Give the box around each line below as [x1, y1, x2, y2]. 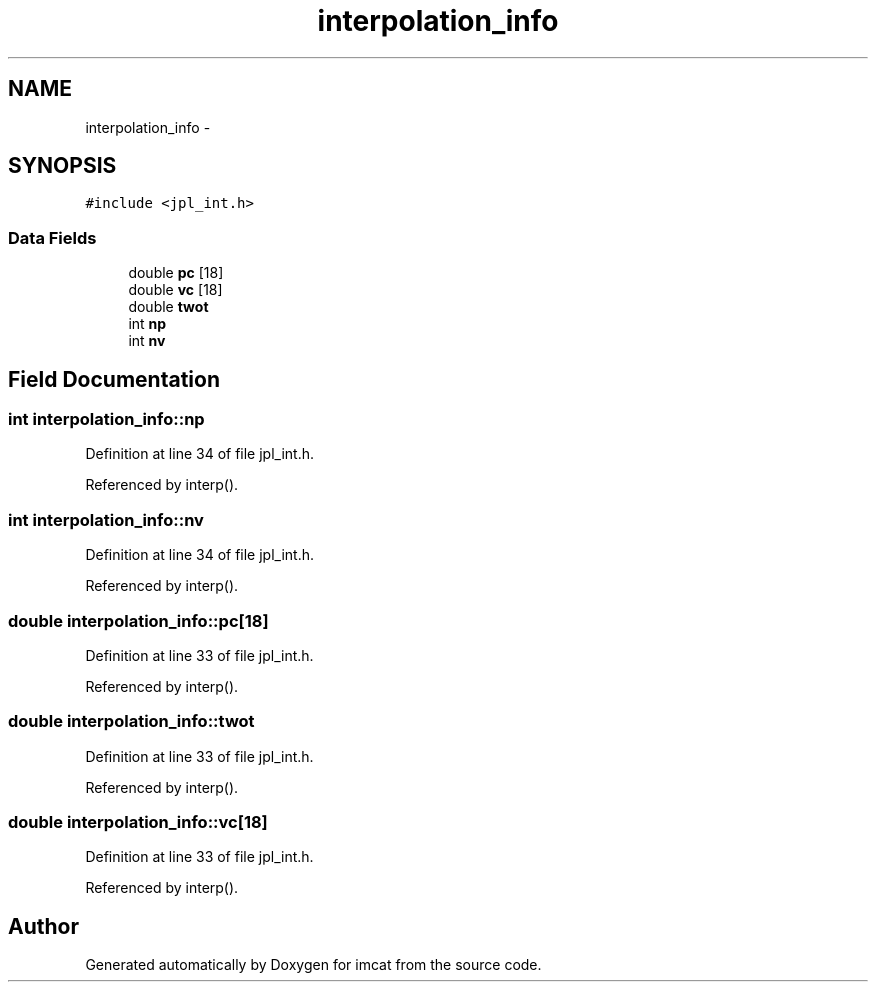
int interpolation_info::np [8, 409, 205, 430]
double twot [128, 298, 209, 316]
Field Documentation [8, 366, 220, 392]
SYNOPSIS [8, 153, 117, 179]
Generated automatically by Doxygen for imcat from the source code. [85, 956, 542, 974]
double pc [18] [128, 264, 224, 282]
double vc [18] [128, 281, 223, 299]
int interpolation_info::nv [8, 509, 204, 530]
